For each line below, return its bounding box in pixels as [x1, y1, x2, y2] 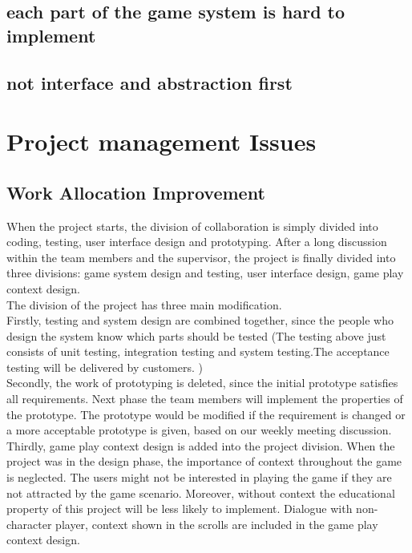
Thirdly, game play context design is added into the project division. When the [6, 437, 395, 454]
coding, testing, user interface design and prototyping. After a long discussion [6, 233, 387, 250]
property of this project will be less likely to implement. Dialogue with [6, 500, 353, 517]
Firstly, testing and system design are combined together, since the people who [6, 312, 394, 329]
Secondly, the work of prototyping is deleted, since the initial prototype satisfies [6, 374, 398, 391]
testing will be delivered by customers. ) [6, 358, 203, 375]
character [6, 515, 52, 532]
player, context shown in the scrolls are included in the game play [55, 515, 378, 532]
